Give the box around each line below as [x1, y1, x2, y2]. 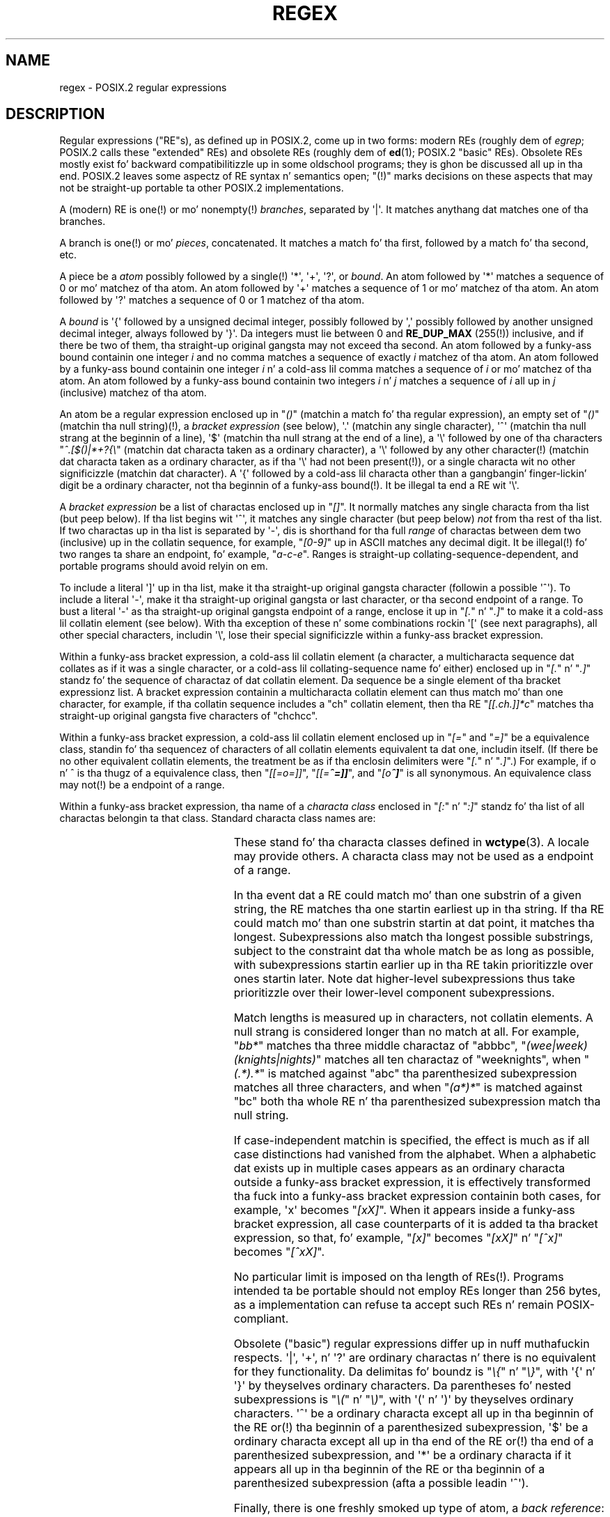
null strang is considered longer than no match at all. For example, [233, 1025, 579, 1039]
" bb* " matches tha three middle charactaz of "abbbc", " [233, 1038, 526, 1053]
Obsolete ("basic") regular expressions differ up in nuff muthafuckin [233, 1337, 590, 1351]
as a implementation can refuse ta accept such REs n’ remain [233, 1298, 554, 1312]
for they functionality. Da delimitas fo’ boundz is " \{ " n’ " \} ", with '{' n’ [233, 1364, 595, 1379]
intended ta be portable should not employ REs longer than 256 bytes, [233, 1284, 601, 1298]
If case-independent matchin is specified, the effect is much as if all [233, 1133, 590, 1148]
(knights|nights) [233, 1052, 316, 1067]
